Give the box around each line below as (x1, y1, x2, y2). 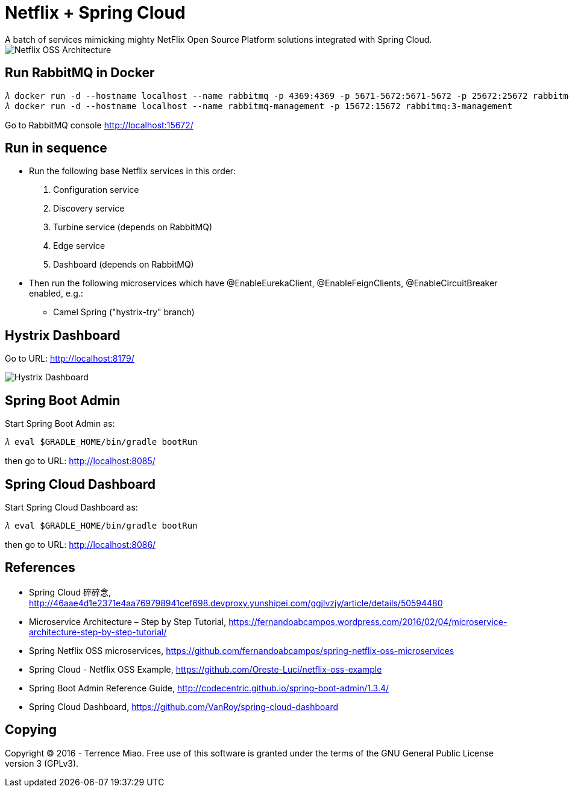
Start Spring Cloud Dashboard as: (5, 501, 138, 512)
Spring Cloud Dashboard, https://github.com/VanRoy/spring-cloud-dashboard (29, 701, 339, 712)
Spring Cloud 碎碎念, (29, 586, 111, 597)
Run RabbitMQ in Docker (5, 65, 155, 81)
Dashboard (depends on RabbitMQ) (53, 259, 194, 270)
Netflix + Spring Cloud (5, 2, 186, 23)
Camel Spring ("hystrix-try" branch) (53, 307, 195, 318)
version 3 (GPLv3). (5, 758, 79, 768)
